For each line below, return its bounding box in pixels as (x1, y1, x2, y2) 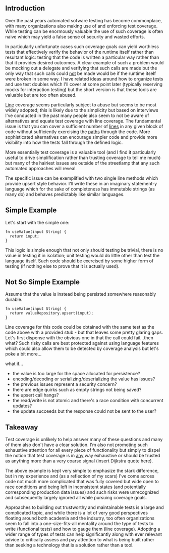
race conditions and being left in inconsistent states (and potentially (5, 484, 146, 490)
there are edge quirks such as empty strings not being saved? (12, 387, 142, 393)
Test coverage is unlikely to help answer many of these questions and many (5, 437, 163, 443)
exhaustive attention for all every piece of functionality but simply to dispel (5, 447, 160, 453)
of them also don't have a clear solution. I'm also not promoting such (5, 442, 148, 448)
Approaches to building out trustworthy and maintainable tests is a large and (5, 504, 164, 510)
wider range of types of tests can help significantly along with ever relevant (5, 531, 162, 537)
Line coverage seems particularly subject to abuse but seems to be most (5, 101, 157, 108)
